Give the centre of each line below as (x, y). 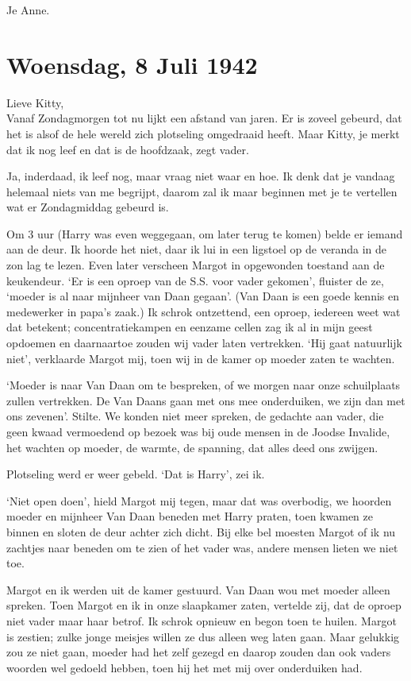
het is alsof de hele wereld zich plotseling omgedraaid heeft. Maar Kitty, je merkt (203, 133)
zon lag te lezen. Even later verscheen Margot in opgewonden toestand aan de (196, 265)
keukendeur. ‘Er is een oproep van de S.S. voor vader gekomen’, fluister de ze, (195, 280)
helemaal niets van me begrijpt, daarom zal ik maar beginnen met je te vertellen (202, 191)
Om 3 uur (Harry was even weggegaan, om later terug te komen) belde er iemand (205, 233)
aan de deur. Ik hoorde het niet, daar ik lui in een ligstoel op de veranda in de (196, 249)
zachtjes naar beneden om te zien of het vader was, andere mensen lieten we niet (202, 547)
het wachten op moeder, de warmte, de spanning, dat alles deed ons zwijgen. (192, 447)
